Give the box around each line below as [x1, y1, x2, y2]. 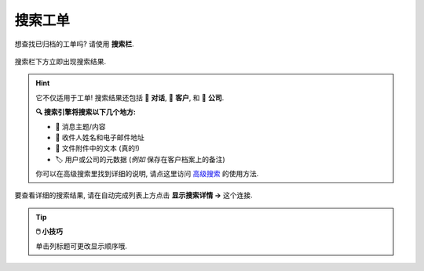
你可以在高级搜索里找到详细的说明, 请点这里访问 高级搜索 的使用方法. [35, 169, 259, 179]
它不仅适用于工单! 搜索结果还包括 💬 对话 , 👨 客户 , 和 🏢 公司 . [35, 92, 225, 102]
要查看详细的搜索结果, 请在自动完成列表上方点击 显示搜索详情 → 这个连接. [14, 190, 253, 200]
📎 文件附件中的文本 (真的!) [55, 143, 141, 153]
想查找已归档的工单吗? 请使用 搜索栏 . [14, 39, 135, 49]
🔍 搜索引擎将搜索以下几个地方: [35, 107, 137, 117]
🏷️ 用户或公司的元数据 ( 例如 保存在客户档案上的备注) [55, 154, 225, 164]
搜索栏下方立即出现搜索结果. [14, 56, 107, 66]
